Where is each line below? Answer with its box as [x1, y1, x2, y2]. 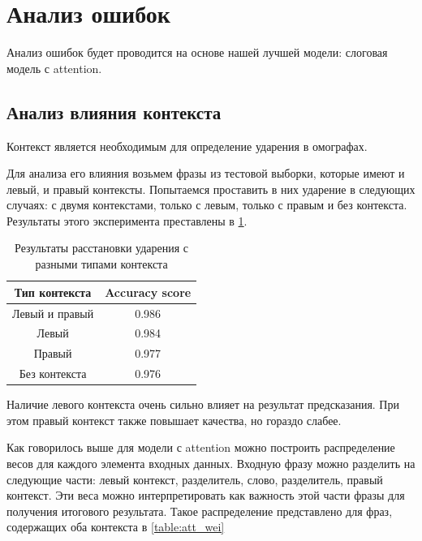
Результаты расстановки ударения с [15, 239, 189, 256]
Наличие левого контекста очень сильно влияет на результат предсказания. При [6, 396, 399, 413]
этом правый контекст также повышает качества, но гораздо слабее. [6, 411, 342, 428]
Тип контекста [14, 283, 92, 300]
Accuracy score [105, 283, 192, 300]
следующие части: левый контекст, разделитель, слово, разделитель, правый [6, 470, 383, 487]
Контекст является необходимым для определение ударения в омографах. [6, 137, 368, 154]
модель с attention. [6, 59, 102, 76]
